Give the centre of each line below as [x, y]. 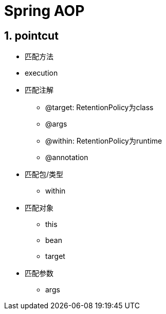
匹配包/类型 [44, 175]
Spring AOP [44, 11]
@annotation [67, 158]
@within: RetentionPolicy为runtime [104, 141]
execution [41, 73]
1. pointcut [31, 36]
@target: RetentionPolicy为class [99, 108]
